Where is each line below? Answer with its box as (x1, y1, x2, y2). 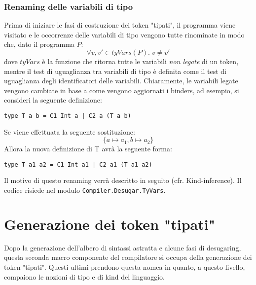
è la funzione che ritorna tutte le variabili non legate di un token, (42, 56, 239, 66)
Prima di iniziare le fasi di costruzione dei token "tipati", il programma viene (4, 20, 236, 30)
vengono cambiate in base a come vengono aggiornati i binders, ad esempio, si (4, 85, 239, 95)
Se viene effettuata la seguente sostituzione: (4, 126, 135, 137)
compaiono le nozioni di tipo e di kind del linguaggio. (4, 271, 165, 282)
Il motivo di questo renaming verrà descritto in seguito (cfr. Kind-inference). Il (4, 175, 242, 185)
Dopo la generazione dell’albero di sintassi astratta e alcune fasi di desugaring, (4, 242, 241, 252)
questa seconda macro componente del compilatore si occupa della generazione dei (4, 252, 252, 262)
